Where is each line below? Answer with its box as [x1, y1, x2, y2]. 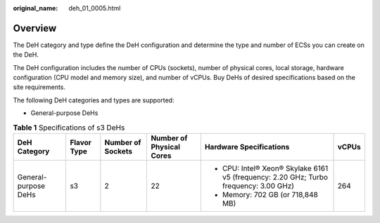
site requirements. [13, 83, 66, 91]
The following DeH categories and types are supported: [13, 95, 175, 104]
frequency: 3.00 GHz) [222, 181, 295, 191]
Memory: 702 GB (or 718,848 [222, 190, 318, 200]
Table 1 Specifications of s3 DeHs [13, 123, 125, 133]
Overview [13, 22, 57, 34]
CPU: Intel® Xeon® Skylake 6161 [222, 163, 329, 173]
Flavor [70, 137, 91, 147]
